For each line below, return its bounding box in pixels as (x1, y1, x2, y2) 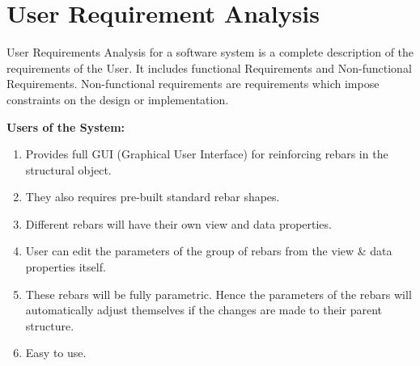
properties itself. (25, 259, 106, 276)
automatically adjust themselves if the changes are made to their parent (25, 301, 383, 318)
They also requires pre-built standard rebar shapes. (25, 188, 280, 205)
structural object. (25, 161, 112, 178)
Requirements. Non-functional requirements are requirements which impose (6, 75, 380, 92)
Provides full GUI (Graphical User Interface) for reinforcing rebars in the (25, 145, 388, 162)
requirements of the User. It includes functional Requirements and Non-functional (6, 59, 412, 76)
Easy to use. (25, 344, 87, 361)
